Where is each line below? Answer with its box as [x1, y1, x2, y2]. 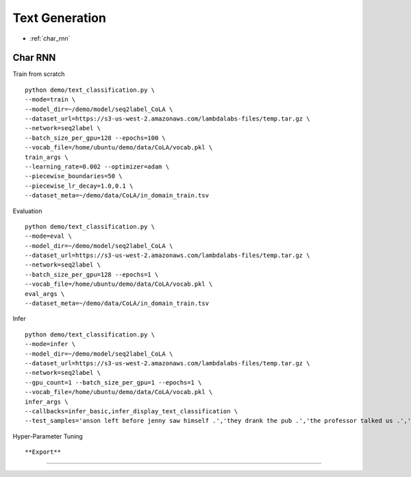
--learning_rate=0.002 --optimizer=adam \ [25, 162, 170, 171]
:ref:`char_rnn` [29, 34, 71, 42]
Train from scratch [12, 70, 65, 78]
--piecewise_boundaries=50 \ [25, 172, 123, 180]
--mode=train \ [25, 96, 76, 103]
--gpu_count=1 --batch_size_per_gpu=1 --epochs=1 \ [25, 378, 202, 387]
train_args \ [25, 153, 68, 161]
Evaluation [12, 206, 42, 215]
